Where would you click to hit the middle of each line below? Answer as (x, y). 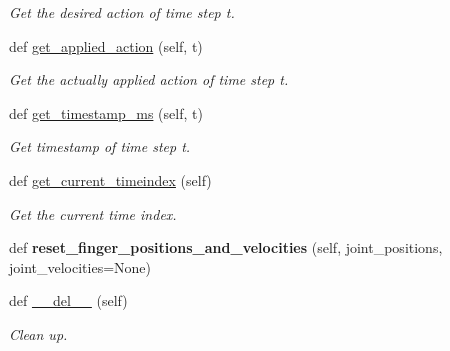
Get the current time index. (93, 213)
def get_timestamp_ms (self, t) (106, 112)
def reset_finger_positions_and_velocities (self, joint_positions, (226, 247)
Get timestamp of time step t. (100, 146)
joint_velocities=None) (80, 266)
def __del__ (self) (68, 300)
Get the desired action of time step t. (122, 12)
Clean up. (38, 333)
